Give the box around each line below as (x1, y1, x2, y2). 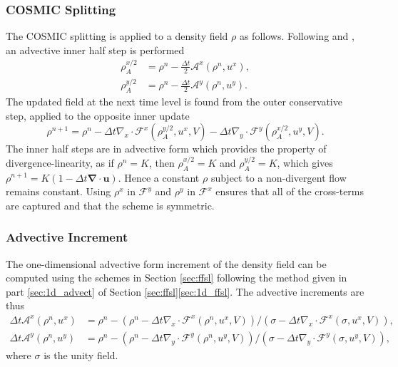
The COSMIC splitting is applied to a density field (6, 29, 228, 43)
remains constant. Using (6, 184, 111, 199)
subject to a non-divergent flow (210, 170, 347, 185)
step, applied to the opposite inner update (6, 108, 190, 123)
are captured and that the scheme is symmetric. (6, 197, 215, 212)
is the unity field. (44, 347, 118, 362)
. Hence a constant (118, 170, 200, 185)
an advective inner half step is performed (6, 42, 185, 57)
